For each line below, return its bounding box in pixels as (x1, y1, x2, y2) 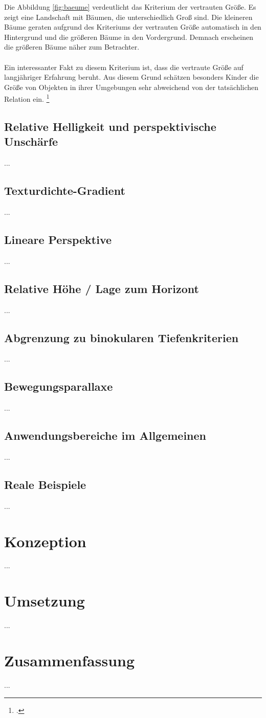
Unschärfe (4, 133, 58, 149)
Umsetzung (4, 590, 85, 611)
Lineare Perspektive (4, 231, 112, 247)
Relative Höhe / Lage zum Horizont (4, 280, 199, 296)
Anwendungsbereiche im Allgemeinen (4, 428, 207, 443)
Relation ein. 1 (4, 92, 50, 104)
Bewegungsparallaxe (4, 378, 113, 394)
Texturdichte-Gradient (4, 183, 125, 198)
